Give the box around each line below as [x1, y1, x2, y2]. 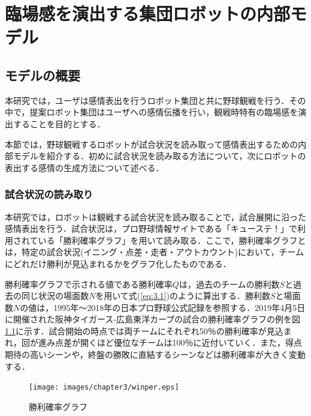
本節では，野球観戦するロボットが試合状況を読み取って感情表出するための [5, 137, 298, 150]
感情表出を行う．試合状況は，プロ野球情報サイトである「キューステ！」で [5, 222, 298, 235]
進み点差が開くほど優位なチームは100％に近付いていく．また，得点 [38, 336, 302, 349]
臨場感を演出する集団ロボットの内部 [5, 1, 291, 26]
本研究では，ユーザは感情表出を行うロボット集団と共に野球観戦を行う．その [5, 94, 306, 106]
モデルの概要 [5, 65, 80, 84]
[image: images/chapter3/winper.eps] [29, 383, 179, 392]
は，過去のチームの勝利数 [179, 277, 280, 290]
